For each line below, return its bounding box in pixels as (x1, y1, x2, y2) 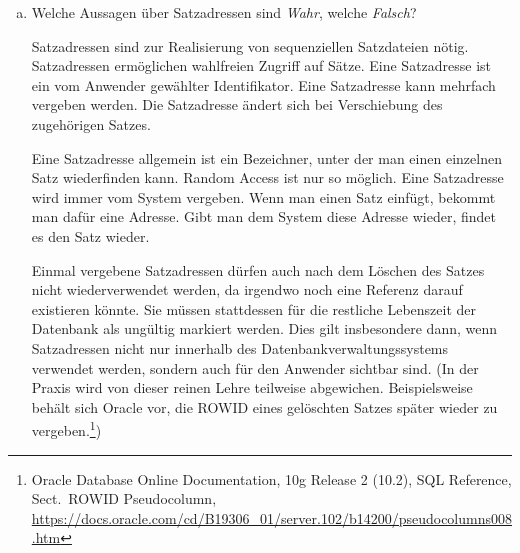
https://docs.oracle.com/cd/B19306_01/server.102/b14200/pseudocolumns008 (31, 507, 512, 528)
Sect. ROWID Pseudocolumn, (31, 488, 217, 509)
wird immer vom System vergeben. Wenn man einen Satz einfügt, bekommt (31, 186, 496, 207)
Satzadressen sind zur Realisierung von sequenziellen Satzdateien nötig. (31, 35, 469, 56)
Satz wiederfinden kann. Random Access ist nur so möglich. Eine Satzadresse (31, 167, 504, 188)
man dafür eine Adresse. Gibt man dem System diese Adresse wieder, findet (31, 206, 497, 227)
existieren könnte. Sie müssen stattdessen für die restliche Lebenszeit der (31, 298, 477, 319)
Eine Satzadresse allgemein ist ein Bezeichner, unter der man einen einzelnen (31, 147, 502, 168)
